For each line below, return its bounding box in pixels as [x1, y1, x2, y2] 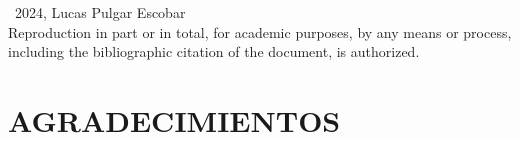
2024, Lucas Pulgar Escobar [14, 2, 186, 22]
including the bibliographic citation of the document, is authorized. [8, 41, 420, 62]
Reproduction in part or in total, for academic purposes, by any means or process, [8, 21, 512, 42]
